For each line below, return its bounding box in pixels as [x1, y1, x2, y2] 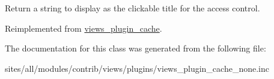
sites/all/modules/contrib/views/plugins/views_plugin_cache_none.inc [5, 62, 269, 74]
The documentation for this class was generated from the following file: [5, 42, 266, 54]
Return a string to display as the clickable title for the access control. [5, 2, 260, 14]
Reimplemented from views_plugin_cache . [5, 22, 162, 34]
